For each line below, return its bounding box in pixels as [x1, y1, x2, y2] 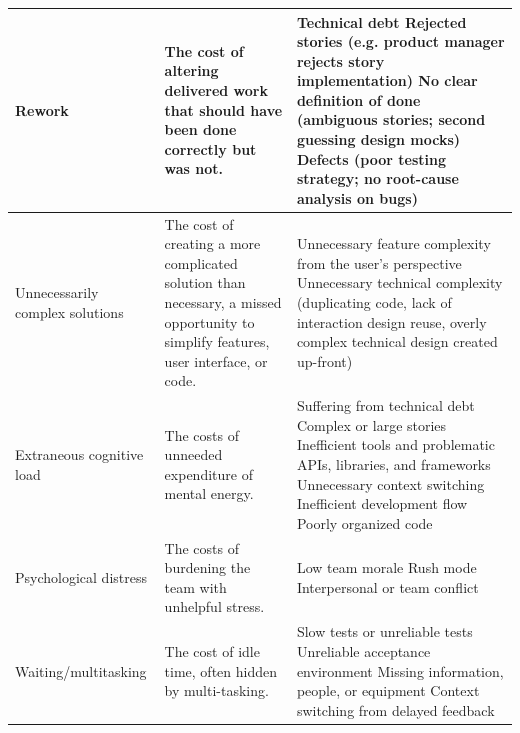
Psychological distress [15, 567, 147, 588]
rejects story [296, 50, 385, 71]
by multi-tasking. [164, 680, 269, 701]
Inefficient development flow [296, 493, 468, 514]
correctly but [164, 138, 257, 159]
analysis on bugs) [296, 187, 418, 208]
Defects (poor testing [296, 148, 446, 169]
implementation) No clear [296, 70, 478, 91]
